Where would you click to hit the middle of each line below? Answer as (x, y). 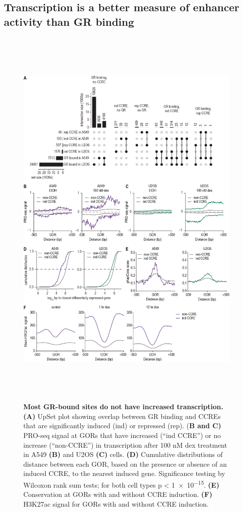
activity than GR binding (69, 21)
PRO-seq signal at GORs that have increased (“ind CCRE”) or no (122, 435)
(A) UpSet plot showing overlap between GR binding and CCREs (122, 416)
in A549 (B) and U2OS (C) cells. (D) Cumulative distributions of (123, 454)
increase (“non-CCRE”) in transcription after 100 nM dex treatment (125, 445)
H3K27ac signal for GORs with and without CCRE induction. (116, 503)
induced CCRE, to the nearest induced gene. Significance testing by (124, 473)
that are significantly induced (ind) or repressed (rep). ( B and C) (122, 426)
